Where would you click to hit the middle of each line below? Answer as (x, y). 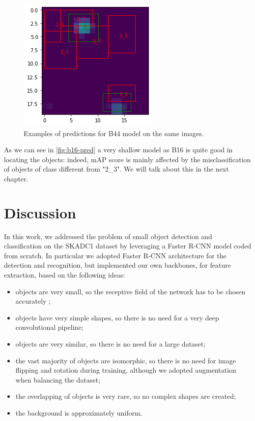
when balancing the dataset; (58, 379)
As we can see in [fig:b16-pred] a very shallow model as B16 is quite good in (118, 150)
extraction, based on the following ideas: (65, 275)
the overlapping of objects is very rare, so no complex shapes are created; (126, 396)
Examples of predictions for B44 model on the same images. (114, 133)
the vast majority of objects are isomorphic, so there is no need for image (126, 360)
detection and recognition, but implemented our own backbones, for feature (117, 265)
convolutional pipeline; (49, 327)
